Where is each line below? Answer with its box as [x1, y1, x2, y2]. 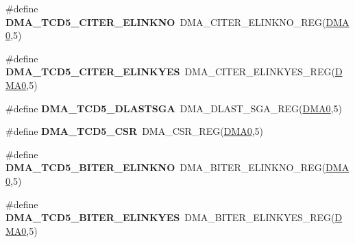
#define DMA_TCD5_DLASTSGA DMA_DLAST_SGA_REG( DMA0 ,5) [5, 101, 342, 115]
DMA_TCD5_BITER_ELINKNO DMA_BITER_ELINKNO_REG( [5, 160, 326, 175]
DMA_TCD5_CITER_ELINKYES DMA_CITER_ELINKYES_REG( [5, 64, 335, 79]
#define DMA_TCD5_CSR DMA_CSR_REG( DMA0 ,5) [5, 124, 264, 138]
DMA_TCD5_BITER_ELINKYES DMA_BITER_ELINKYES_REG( [5, 210, 335, 225]
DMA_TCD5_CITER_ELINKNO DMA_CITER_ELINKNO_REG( [5, 14, 326, 29]
